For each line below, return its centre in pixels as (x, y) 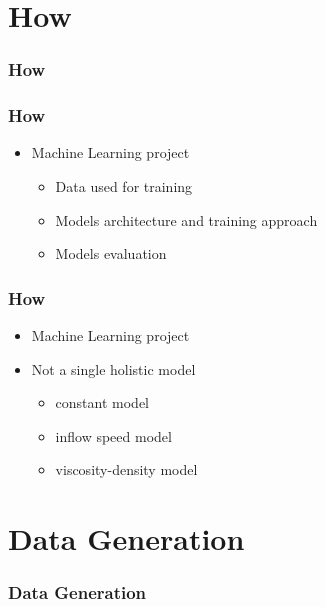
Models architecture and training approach (186, 219)
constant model (102, 402)
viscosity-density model (126, 469)
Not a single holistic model (113, 368)
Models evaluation (111, 253)
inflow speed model (113, 435)
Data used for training (124, 186)
